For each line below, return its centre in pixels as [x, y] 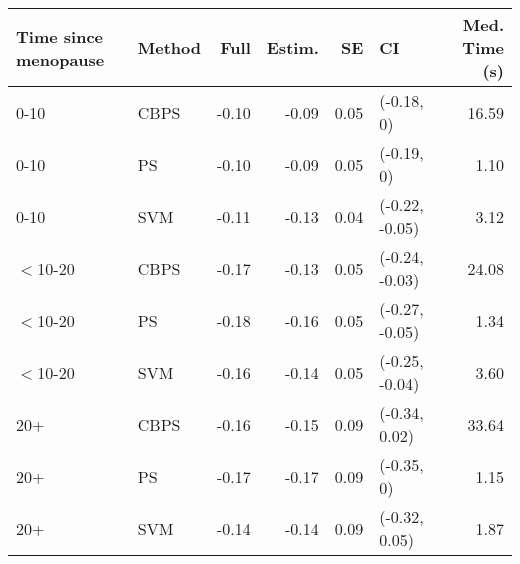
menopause [60, 59]
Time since [59, 36]
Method [169, 47]
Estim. [292, 47]
